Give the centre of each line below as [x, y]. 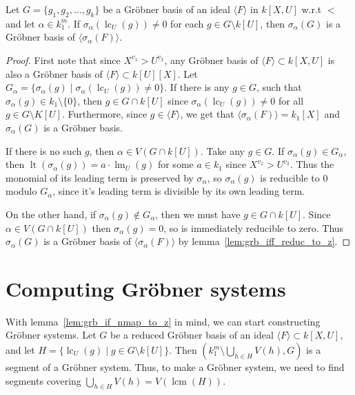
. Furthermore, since [104, 114]
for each [187, 23]
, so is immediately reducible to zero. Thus [254, 227]
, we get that [207, 114]
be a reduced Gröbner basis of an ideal [192, 335]
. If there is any [197, 87]
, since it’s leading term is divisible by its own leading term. [179, 191]
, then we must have [198, 214]
